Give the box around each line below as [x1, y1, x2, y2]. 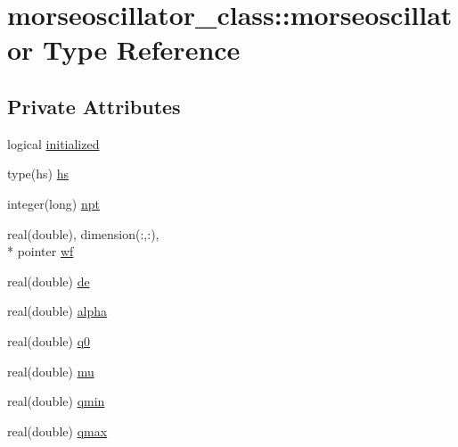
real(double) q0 [7, 331, 91, 350]
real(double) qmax [7, 421, 108, 440]
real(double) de [7, 271, 90, 290]
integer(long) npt [7, 194, 100, 212]
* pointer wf [7, 242, 74, 261]
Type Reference [43, 31, 241, 68]
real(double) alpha [7, 302, 108, 320]
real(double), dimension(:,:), [7, 224, 159, 243]
